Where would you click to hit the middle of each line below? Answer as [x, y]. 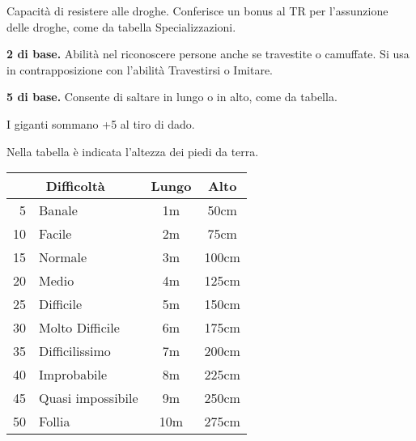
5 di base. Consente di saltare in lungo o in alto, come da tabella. [172, 97]
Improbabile [73, 375]
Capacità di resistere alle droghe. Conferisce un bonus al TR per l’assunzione [197, 11]
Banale [58, 210]
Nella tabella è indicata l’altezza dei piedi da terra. [133, 151]
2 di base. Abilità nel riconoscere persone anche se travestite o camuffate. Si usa [208, 54]
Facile [55, 234]
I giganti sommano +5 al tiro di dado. [101, 123]
